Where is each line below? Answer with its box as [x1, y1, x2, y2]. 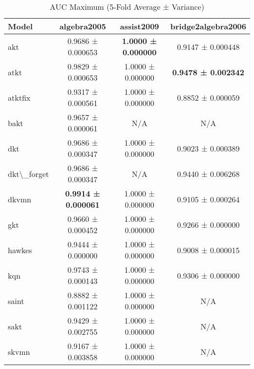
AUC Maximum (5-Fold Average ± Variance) [49, 1, 205, 12]
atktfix [8, 91, 31, 103]
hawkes [8, 244, 32, 256]
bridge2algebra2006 [170, 21, 246, 32]
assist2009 [120, 21, 159, 32]
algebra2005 [59, 21, 106, 32]
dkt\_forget [8, 168, 49, 179]
